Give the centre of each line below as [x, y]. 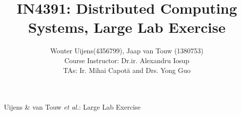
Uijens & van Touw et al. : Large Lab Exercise [72, 107]
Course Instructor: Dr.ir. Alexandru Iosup [127, 60]
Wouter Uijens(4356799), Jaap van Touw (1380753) [127, 51]
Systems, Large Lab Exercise [127, 27]
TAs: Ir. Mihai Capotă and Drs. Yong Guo [127, 70]
